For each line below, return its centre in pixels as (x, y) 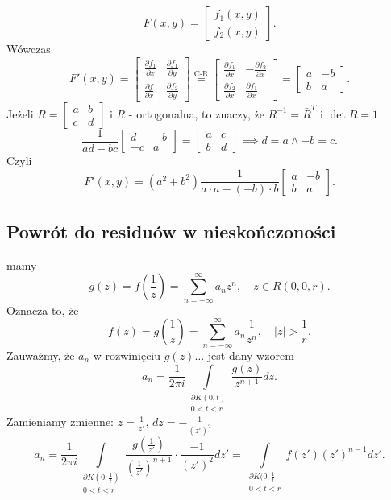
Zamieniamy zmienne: (60, 421)
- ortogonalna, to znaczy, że (196, 113)
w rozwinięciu (127, 355)
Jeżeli (20, 113)
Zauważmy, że (41, 355)
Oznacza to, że (43, 310)
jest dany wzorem (251, 355)
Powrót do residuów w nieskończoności (171, 231)
